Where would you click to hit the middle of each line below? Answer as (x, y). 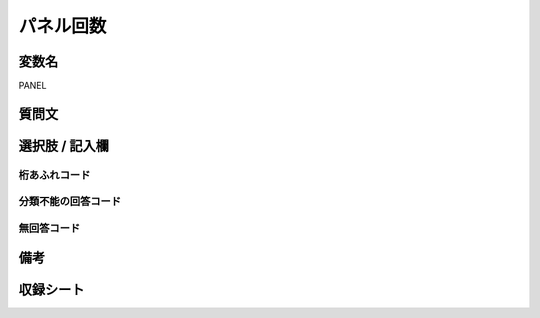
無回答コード (49, 228)
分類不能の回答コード (70, 202)
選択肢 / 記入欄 (64, 145)
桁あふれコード (54, 175)
